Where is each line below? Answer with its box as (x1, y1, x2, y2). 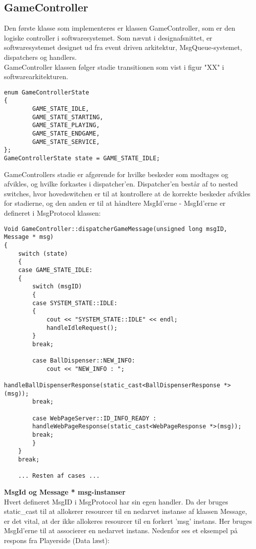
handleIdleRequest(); (46, 324, 118, 331)
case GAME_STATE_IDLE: (18, 266, 93, 274)
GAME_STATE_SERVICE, (32, 138, 100, 145)
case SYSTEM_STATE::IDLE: (32, 299, 118, 307)
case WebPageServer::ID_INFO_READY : (32, 414, 156, 422)
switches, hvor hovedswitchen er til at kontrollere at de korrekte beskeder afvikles (4, 188, 251, 198)
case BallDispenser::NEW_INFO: (32, 357, 135, 365)
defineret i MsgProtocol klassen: (4, 208, 101, 218)
